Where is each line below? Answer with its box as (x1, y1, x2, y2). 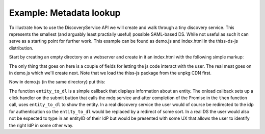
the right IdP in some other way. (9, 122, 74, 128)
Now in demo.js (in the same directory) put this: (9, 79, 106, 85)
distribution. (9, 45, 34, 51)
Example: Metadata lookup (9, 7, 121, 18)
